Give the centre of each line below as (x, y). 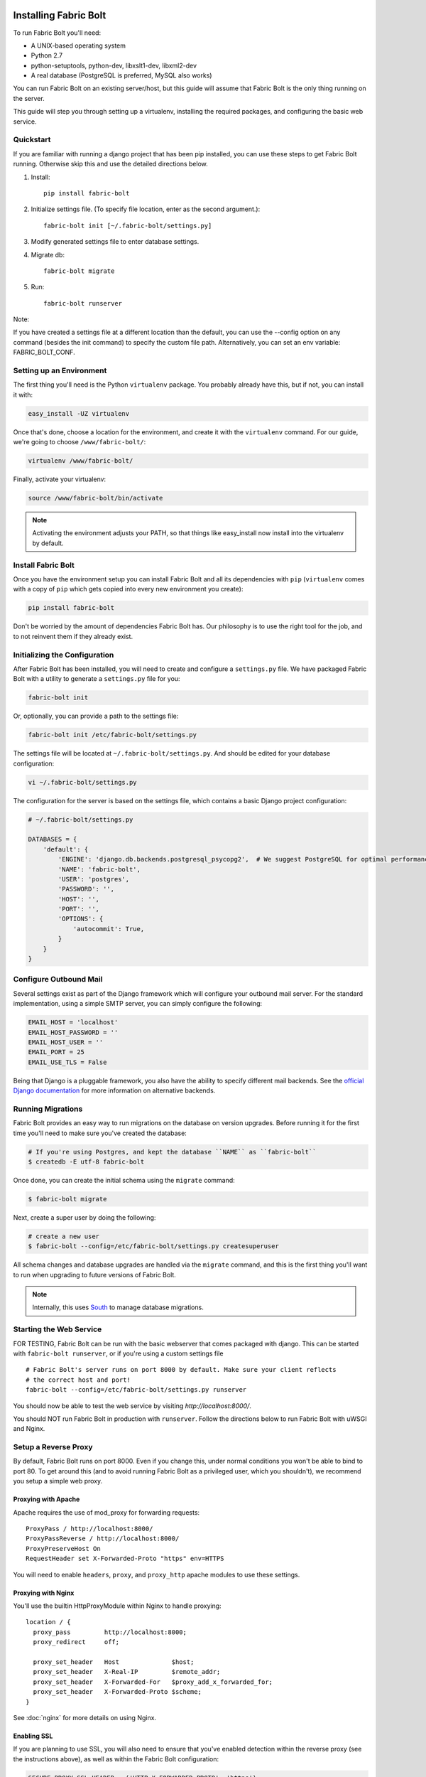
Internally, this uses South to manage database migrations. (118, 1307)
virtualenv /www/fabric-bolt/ (81, 461)
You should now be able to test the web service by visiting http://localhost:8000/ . (132, 1406)
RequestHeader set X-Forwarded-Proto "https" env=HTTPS (125, 1559)
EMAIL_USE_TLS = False (67, 1062)
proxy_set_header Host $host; (114, 1662)
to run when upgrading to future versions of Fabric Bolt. (95, 1274)
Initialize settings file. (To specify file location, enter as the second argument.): (146, 209)
